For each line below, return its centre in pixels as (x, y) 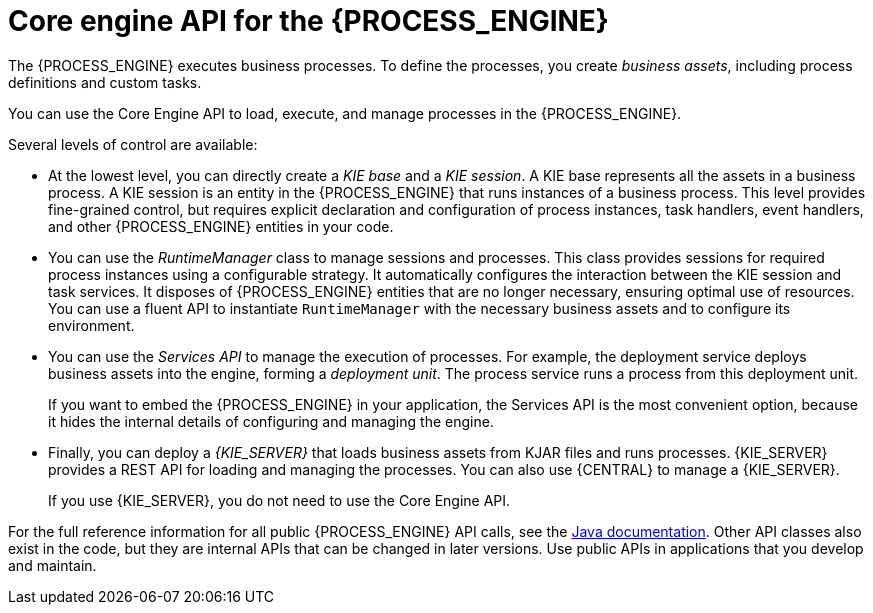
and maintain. (52, 565)
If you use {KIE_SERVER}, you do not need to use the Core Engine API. (279, 500)
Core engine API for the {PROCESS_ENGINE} (308, 21)
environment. (91, 325)
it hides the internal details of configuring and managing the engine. (271, 421)
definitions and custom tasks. (105, 82)
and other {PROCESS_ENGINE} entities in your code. (221, 226)
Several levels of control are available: (133, 144)
